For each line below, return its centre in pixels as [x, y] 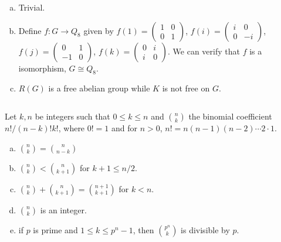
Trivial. [32, 7]
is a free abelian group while [99, 88]
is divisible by [205, 229]
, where [72, 127]
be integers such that [72, 116]
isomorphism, [42, 68]
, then [143, 229]
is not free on [186, 88]
